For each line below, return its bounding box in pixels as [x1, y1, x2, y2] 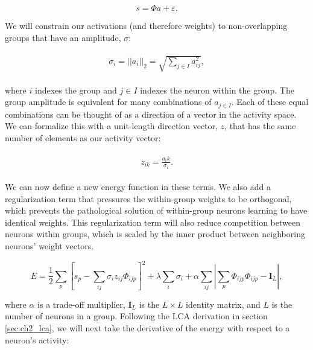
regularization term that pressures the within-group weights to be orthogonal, [5, 192, 292, 205]
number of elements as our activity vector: [5, 132, 161, 144]
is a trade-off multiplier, [37, 297, 125, 310]
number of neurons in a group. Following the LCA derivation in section [5, 310, 268, 322]
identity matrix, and [186, 297, 261, 310]
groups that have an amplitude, [5, 31, 121, 43]
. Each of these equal [231, 95, 309, 108]
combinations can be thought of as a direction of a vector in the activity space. [5, 107, 297, 120]
